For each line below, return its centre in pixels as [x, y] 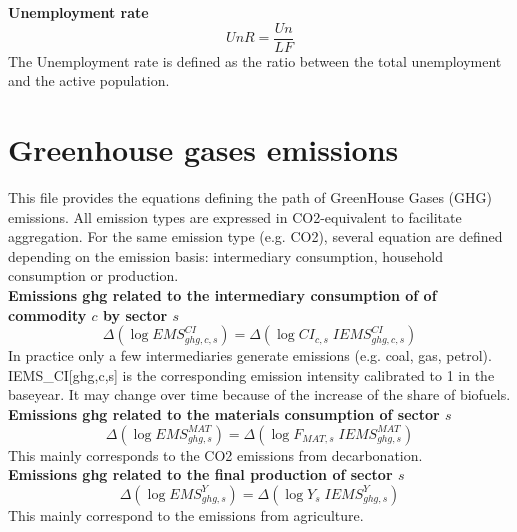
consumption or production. [93, 275]
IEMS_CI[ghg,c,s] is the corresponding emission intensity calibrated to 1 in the [251, 374]
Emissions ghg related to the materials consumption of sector [224, 413]
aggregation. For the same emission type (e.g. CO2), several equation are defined [255, 236]
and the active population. [89, 80]
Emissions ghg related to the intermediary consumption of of [222, 294]
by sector [135, 314]
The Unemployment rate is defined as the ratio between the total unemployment [255, 60]
